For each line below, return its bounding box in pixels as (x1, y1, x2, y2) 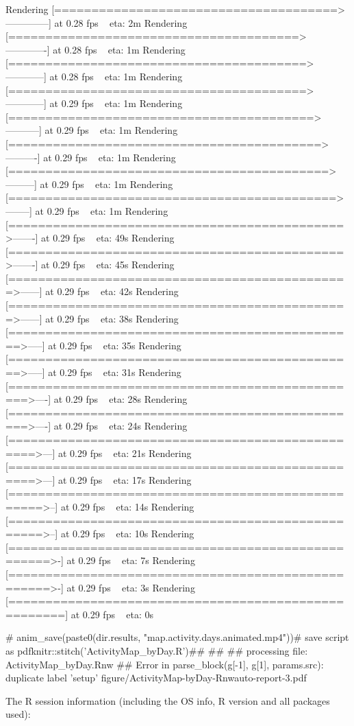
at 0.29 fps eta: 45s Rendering (41, 257, 175, 272)
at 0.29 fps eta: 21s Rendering (58, 445, 192, 460)
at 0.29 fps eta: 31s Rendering (48, 365, 181, 379)
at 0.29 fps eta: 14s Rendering (60, 499, 194, 513)
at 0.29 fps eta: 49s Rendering (41, 231, 175, 245)
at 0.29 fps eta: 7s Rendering (66, 553, 195, 567)
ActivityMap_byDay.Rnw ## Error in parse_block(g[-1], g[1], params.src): (5, 657, 324, 671)
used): (5, 707, 31, 721)
